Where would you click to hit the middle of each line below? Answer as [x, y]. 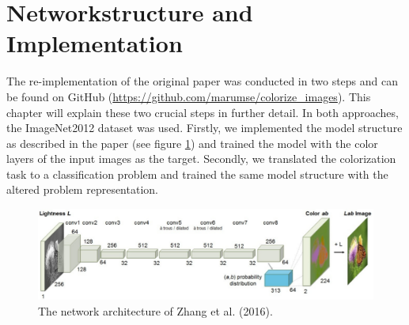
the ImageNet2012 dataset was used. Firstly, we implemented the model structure [204, 128]
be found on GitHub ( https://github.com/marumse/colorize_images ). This [189, 96]
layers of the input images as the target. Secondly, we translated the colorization [201, 159]
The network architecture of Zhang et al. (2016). [155, 310]
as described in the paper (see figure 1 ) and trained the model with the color [192, 143]
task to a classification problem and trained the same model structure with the [197, 174]
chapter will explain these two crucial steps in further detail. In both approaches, [203, 112]
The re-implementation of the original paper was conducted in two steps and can [203, 81]
